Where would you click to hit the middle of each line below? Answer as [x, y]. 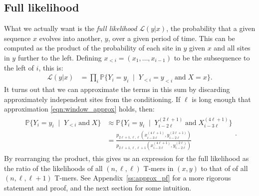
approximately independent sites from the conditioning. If [92, 99]
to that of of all [224, 168]
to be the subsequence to [212, 57]
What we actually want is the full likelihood [71, 28]
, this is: [51, 67]
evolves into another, [71, 38]
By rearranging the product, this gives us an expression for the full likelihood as [127, 158]
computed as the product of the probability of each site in [93, 48]
